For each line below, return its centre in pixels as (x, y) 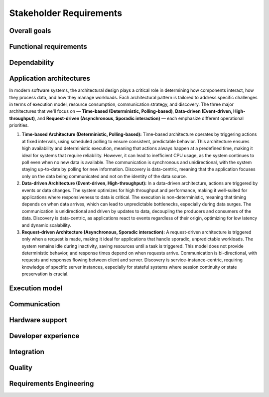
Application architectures (50, 79)
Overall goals (30, 31)
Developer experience (44, 336)
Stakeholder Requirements (66, 13)
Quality (21, 368)
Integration (27, 352)
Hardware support (38, 320)
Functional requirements (48, 47)
